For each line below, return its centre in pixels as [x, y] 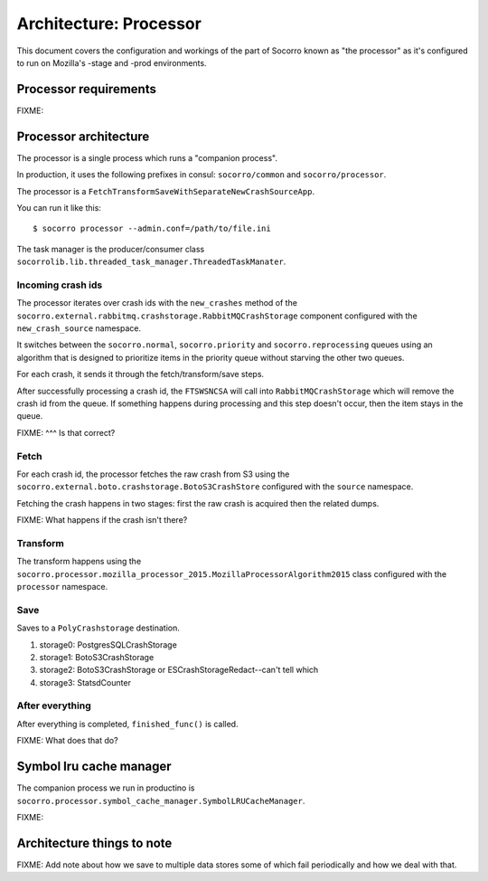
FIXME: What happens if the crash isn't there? [102, 520]
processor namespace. [62, 586]
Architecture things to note [94, 843]
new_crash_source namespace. [79, 328]
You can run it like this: [59, 207]
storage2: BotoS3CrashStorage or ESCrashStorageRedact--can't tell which [179, 670]
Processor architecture [83, 136]
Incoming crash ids [60, 285]
